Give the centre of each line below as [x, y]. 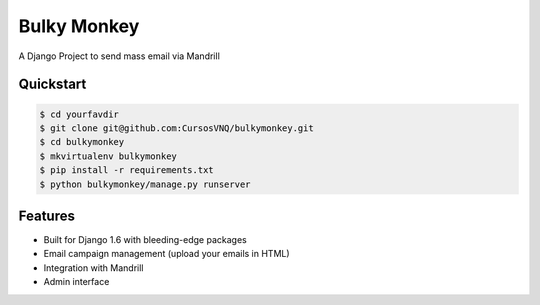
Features [46, 215]
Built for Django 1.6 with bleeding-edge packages [145, 239]
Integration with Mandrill [93, 267]
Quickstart [52, 84]
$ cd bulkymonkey [82, 142]
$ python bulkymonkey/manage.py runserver [145, 184]
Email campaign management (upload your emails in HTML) [166, 254]
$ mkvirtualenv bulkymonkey [108, 156]
